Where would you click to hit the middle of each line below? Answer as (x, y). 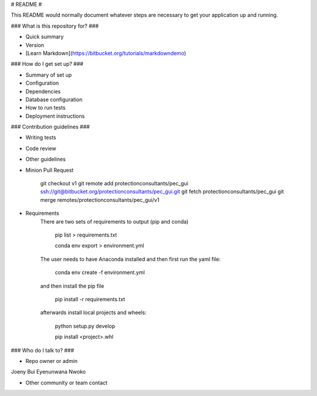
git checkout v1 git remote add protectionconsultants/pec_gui (114, 184)
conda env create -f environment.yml (100, 272)
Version (35, 45)
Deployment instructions (55, 116)
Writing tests (41, 138)
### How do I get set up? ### (47, 64)
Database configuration (54, 99)
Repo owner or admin (52, 361)
